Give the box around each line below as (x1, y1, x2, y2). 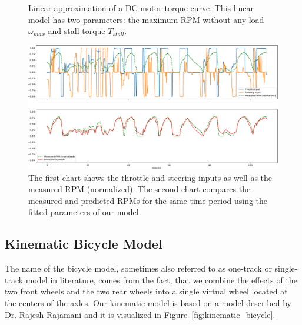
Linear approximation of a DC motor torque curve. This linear (28, 2, 254, 14)
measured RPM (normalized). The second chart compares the (28, 183, 251, 195)
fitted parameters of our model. (28, 206, 141, 218)
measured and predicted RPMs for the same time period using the (28, 194, 268, 206)
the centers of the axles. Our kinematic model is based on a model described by (5, 296, 291, 309)
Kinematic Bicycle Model (5, 234, 162, 253)
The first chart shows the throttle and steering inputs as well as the (28, 171, 273, 183)
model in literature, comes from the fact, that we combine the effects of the (25, 273, 297, 286)
